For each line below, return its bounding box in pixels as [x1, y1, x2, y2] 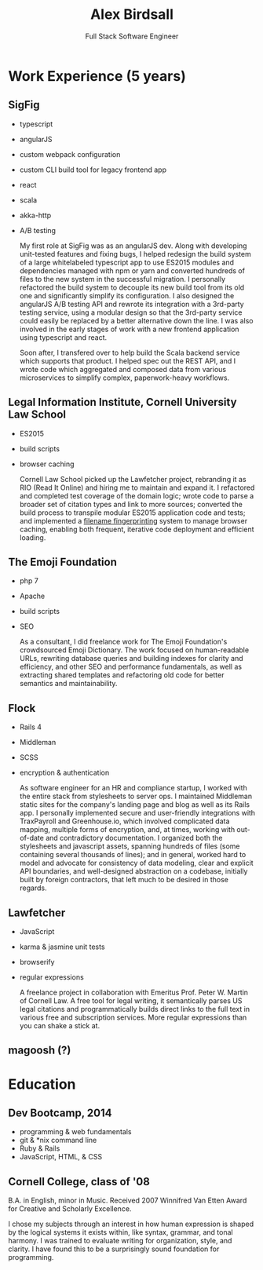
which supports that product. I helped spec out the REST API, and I [19, 356, 236, 366]
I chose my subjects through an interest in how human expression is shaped [8, 1219, 254, 1229]
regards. [19, 883, 47, 892]
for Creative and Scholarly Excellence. [8, 1204, 132, 1213]
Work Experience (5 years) [8, 67, 186, 85]
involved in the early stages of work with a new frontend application [19, 324, 239, 334]
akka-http [19, 210, 52, 220]
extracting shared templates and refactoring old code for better [19, 670, 225, 680]
